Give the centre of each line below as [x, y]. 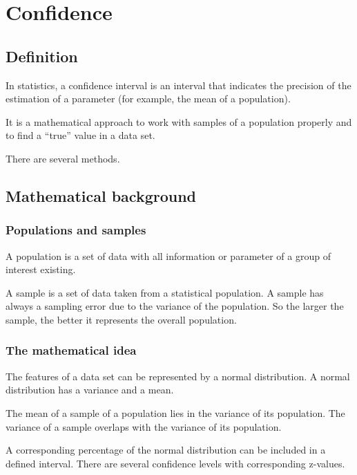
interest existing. [41, 269]
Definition [42, 56]
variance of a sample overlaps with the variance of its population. [144, 426]
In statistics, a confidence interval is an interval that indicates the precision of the [178, 85]
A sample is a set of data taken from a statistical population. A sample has [165, 292]
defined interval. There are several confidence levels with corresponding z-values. [175, 463]
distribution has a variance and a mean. [90, 390]
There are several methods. [63, 158]
